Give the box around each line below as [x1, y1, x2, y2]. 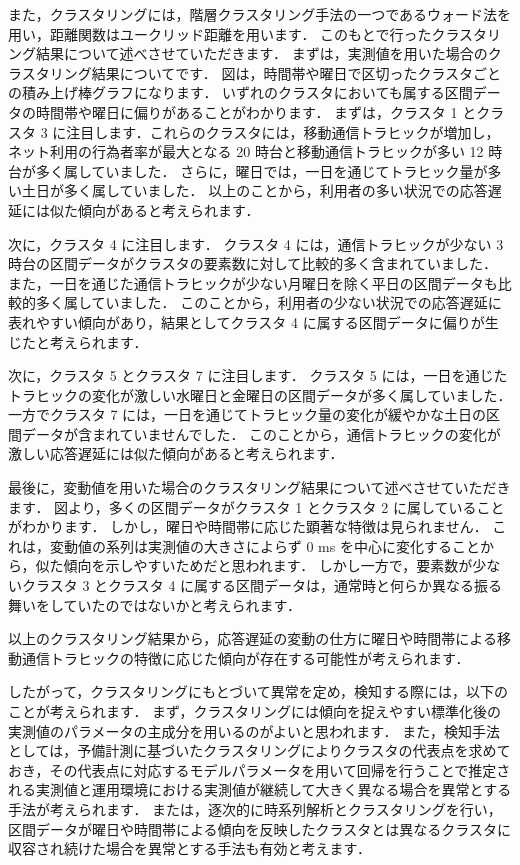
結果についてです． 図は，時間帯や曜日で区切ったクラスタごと [91, 62, 502, 83]
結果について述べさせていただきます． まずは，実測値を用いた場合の [35, 43, 488, 64]
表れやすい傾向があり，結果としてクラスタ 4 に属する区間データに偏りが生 [8, 311, 499, 332]
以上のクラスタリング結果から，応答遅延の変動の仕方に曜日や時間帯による [8, 628, 497, 649]
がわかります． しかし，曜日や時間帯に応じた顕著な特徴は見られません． [8, 516, 488, 537]
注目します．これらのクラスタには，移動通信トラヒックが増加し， [66, 121, 500, 142]
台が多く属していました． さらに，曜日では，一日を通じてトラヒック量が [8, 160, 488, 181]
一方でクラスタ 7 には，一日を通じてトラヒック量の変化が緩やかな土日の [8, 404, 487, 425]
